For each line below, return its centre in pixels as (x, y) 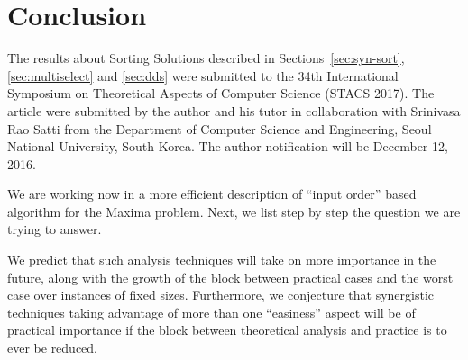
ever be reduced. (53, 348)
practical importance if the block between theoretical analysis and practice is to (227, 330)
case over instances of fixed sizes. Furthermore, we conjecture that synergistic (221, 295)
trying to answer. (55, 229)
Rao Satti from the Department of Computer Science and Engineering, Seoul (220, 128)
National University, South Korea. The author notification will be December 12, (228, 146)
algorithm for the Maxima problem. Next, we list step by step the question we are (234, 211)
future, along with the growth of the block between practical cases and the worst (230, 277)
